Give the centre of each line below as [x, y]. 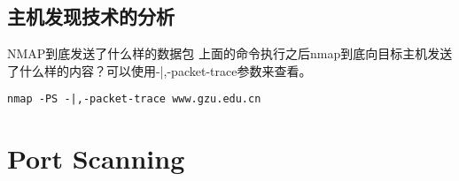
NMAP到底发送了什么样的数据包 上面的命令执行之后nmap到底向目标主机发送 [230, 53]
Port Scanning [96, 158]
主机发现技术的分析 [91, 16]
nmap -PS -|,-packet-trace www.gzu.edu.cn [134, 99]
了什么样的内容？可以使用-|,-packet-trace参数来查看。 [159, 70]
